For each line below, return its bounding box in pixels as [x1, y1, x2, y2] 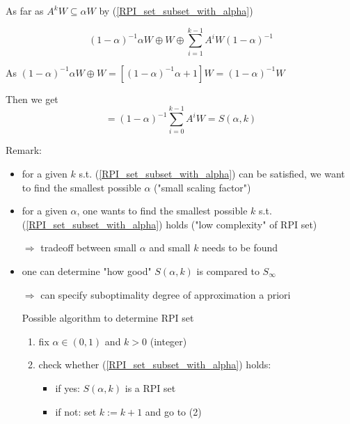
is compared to [196, 264, 260, 278]
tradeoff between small [40, 240, 136, 255]
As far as [6, 3, 44, 17]
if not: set [55, 404, 97, 418]
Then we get [6, 91, 58, 106]
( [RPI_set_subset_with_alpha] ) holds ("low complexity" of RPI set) [22, 217, 317, 231]
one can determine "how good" [22, 264, 152, 278]
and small [149, 240, 191, 255]
